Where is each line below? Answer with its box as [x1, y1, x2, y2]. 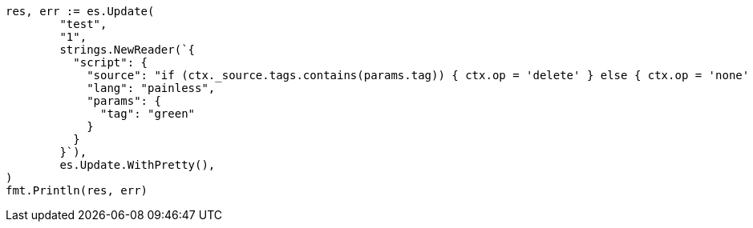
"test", [59, 18, 107, 30]
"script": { [73, 56, 148, 69]
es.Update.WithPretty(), [59, 158, 216, 171]
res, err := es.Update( [6, 5, 155, 18]
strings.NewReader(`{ [59, 43, 196, 56]
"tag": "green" [100, 107, 196, 120]
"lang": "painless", [87, 82, 216, 94]
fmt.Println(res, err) [6, 184, 148, 197]
